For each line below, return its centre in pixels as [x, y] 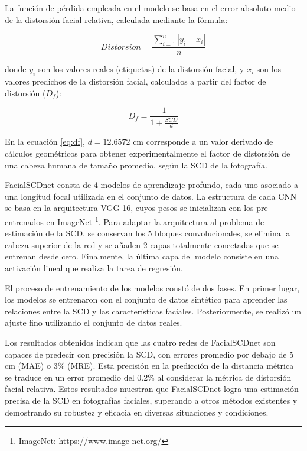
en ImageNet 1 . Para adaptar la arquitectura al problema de [155, 221]
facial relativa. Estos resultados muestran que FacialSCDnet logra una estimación [152, 389]
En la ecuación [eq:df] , [45, 142]
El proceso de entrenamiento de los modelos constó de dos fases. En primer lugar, [152, 288]
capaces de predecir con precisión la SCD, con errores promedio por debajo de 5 [149, 354]
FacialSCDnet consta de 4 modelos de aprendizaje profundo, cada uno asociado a [151, 185]
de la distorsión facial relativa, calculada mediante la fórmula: [116, 19]
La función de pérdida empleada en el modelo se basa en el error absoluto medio [150, 8]
